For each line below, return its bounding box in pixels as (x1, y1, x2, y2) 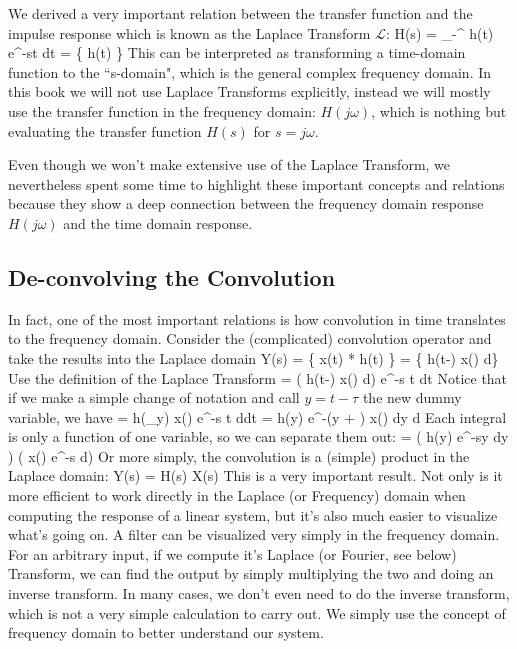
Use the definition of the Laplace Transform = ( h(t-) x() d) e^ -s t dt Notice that (8, 367, 508, 388)
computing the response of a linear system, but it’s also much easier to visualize (8, 504, 498, 525)
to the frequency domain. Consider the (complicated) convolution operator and (8, 328, 492, 349)
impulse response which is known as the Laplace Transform (8, 22, 371, 43)
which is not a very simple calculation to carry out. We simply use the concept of (8, 602, 506, 623)
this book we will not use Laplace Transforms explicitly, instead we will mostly (8, 81, 491, 102)
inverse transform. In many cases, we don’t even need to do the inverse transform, (8, 583, 510, 604)
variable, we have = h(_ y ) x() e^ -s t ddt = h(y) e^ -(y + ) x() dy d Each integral (8, 406, 507, 427)
